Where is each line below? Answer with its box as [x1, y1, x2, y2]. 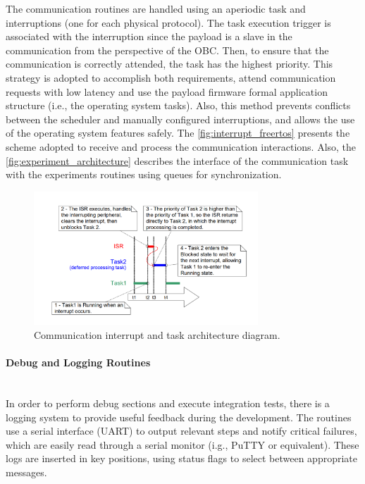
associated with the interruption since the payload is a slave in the [6, 29, 292, 44]
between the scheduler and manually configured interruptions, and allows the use [6, 111, 355, 126]
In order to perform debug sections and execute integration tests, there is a [6, 396, 330, 411]
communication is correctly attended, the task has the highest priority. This [6, 56, 333, 71]
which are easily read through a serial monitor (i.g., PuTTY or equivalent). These [6, 437, 359, 452]
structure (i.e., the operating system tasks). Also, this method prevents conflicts [6, 98, 351, 113]
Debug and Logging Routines [6, 355, 151, 370]
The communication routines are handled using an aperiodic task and [6, 1, 306, 15]
